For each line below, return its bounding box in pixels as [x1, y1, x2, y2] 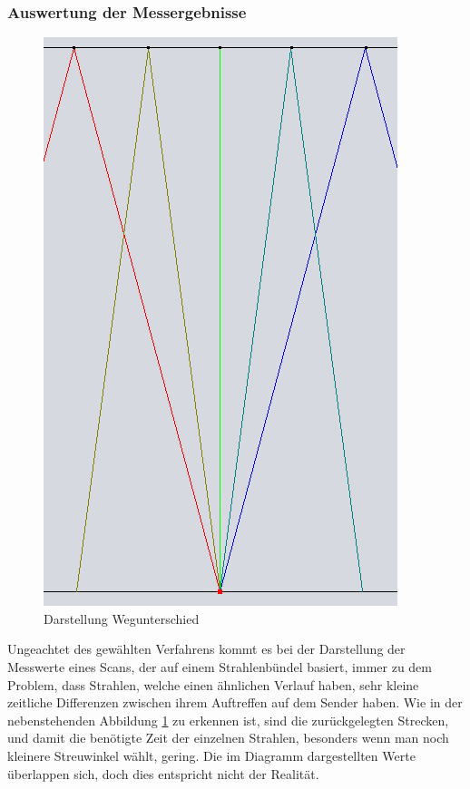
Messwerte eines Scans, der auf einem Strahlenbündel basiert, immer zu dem [7, 657, 432, 676]
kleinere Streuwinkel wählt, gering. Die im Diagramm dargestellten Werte [7, 745, 416, 765]
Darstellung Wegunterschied [44, 609, 200, 628]
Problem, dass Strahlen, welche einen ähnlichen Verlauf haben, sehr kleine [7, 675, 419, 694]
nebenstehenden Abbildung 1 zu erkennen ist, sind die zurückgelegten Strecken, [7, 710, 449, 729]
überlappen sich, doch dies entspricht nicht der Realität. [7, 764, 319, 783]
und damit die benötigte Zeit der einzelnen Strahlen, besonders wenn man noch [7, 728, 449, 747]
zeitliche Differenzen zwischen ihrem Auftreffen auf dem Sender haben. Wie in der [7, 693, 463, 712]
